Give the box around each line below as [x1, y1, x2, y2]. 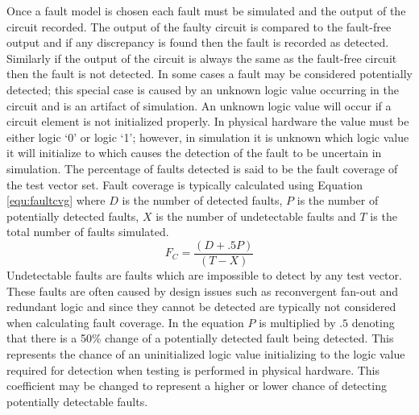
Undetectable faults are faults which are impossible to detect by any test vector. [6, 266, 402, 283]
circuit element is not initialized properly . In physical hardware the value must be [6, 113, 409, 130]
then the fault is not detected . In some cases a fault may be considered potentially [6, 65, 413, 82]
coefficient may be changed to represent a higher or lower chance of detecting [6, 377, 387, 394]
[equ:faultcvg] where [6, 192, 106, 209]
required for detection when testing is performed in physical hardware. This [6, 361, 380, 378]
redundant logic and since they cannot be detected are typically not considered [6, 298, 396, 315]
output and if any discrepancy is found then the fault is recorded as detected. [6, 34, 389, 51]
